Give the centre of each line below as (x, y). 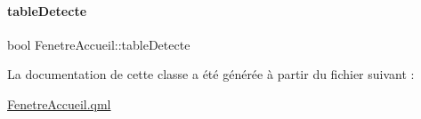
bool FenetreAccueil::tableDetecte (99, 44)
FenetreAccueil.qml (59, 103)
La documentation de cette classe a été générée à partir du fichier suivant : (211, 74)
